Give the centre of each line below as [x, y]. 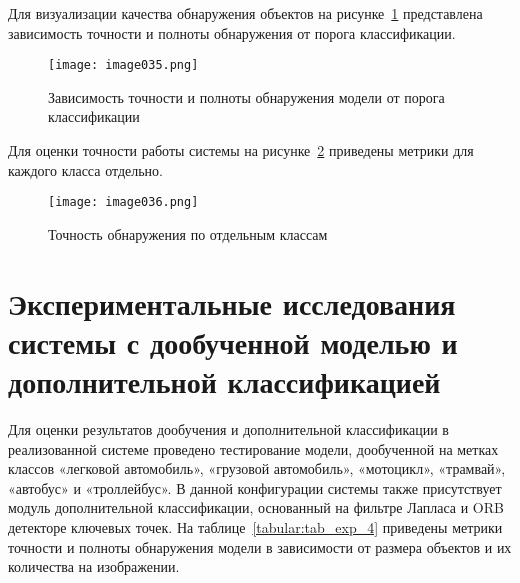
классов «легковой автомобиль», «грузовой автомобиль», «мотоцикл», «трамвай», [257, 468]
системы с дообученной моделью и [233, 341]
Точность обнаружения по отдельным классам [188, 233]
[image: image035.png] [123, 65]
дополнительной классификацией [224, 381]
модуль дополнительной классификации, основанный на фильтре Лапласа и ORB [256, 507]
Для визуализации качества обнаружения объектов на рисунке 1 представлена [245, 13]
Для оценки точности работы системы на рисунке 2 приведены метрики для [241, 150]
